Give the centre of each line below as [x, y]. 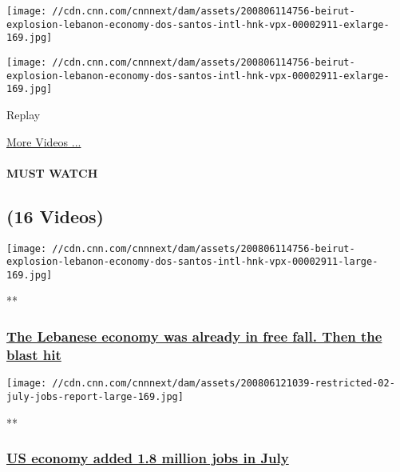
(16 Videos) [55, 216]
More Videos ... [44, 141]
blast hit [34, 354]
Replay [24, 114]
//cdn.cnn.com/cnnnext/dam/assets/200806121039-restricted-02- [224, 384]
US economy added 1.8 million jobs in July [148, 458]
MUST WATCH [52, 172]
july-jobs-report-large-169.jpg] [95, 396]
